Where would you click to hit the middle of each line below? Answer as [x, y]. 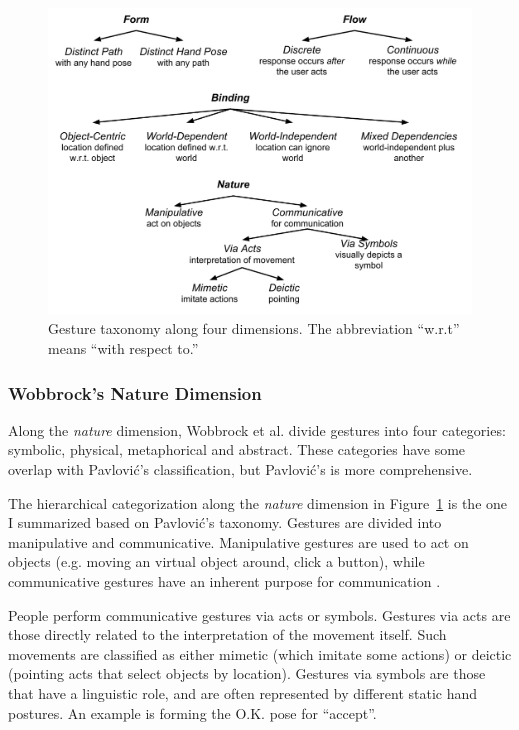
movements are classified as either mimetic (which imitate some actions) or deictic [260, 653]
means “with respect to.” [123, 348]
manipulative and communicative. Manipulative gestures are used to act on [238, 541]
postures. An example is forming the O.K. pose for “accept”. [192, 712]
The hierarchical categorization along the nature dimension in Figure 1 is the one [258, 502]
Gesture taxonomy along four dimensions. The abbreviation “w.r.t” [254, 328]
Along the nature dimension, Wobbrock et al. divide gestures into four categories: [257, 429]
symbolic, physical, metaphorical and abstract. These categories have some [237, 449]
